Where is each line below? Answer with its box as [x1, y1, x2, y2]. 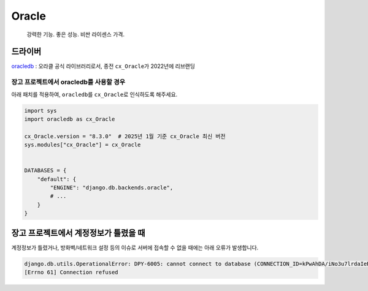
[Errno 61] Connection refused [24, 269, 119, 276]
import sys [24, 107, 57, 114]
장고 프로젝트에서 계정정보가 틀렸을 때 [11, 227, 145, 238]
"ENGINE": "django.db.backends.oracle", [50, 184, 174, 191]
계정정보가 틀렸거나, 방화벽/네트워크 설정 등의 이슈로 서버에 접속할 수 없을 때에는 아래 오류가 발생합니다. [11, 244, 259, 251]
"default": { [37, 175, 77, 183]
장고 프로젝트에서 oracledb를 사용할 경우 [11, 78, 126, 86]
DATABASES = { [24, 167, 67, 174]
